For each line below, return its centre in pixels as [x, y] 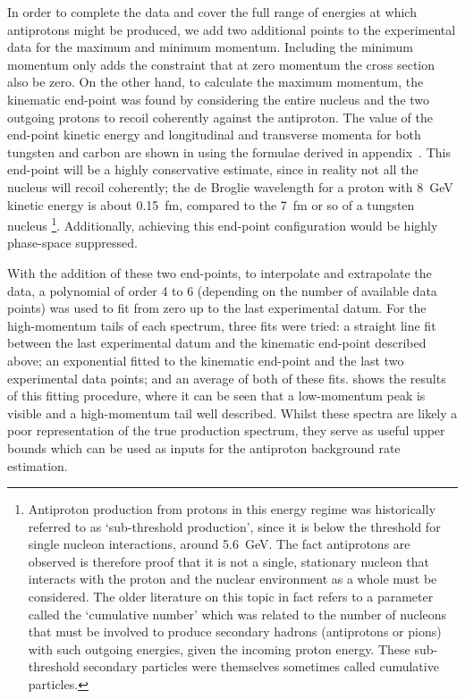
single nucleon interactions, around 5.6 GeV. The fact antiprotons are [219, 544]
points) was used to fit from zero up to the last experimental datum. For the [217, 308]
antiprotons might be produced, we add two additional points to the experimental [232, 29]
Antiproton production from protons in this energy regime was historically [232, 509]
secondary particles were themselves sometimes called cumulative [261, 666]
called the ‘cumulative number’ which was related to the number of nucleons [237, 614]
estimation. [38, 465]
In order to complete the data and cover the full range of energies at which [212, 12]
